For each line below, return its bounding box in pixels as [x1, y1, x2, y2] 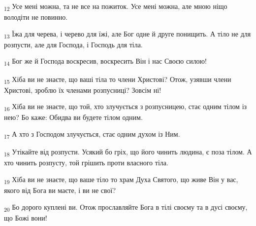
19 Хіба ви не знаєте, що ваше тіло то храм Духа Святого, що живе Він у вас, [4, 174, 238, 186]
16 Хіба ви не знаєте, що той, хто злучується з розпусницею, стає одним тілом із [4, 101, 247, 113]
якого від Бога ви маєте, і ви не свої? [4, 185, 116, 195]
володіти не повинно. [4, 12, 68, 22]
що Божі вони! [4, 212, 47, 223]
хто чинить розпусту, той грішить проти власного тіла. [4, 157, 168, 168]
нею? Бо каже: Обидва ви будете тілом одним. [4, 112, 143, 122]
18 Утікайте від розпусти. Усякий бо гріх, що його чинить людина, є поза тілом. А [4, 147, 252, 158]
